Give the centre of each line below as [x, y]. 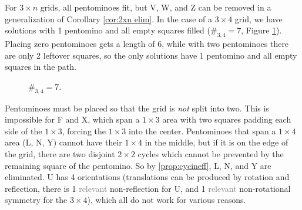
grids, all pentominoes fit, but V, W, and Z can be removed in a [156, 7]
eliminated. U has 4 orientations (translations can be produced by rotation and [147, 177]
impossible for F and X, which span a [72, 119]
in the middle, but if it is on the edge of [217, 142]
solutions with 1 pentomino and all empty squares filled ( [108, 30]
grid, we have [259, 18]
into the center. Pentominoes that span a [202, 131]
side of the [24, 131]
